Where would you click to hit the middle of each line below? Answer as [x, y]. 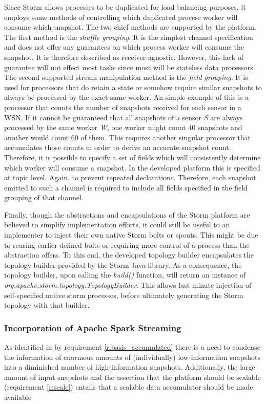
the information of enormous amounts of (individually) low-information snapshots [132, 357]
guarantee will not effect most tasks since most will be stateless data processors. [130, 67]
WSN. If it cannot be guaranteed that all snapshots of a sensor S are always [124, 117]
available [18, 397]
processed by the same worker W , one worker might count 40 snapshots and [123, 127]
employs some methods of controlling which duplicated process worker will [121, 17]
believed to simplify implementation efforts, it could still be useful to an [117, 225]
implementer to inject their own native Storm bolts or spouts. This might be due [131, 235]
